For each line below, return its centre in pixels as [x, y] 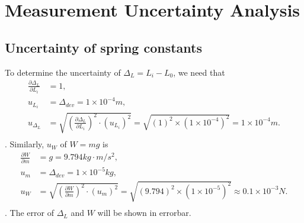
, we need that [199, 72]
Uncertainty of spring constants [104, 47]
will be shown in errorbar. [144, 213]
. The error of [29, 213]
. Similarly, [25, 144]
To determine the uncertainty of [63, 72]
